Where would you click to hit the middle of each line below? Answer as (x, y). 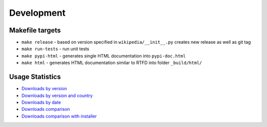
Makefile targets (35, 30)
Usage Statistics (35, 77)
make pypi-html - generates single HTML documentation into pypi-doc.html (104, 56)
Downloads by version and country (57, 95)
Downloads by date (41, 102)
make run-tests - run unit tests (55, 49)
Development (37, 13)
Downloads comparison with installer (59, 116)
